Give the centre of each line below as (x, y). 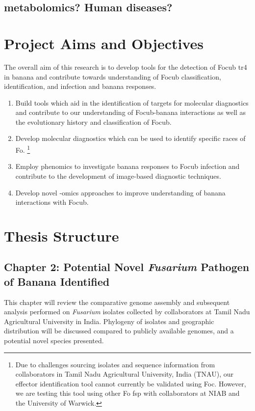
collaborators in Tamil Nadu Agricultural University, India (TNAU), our (124, 374)
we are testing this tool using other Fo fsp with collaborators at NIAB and (127, 393)
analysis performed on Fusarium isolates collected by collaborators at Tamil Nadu (127, 312)
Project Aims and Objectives (104, 43)
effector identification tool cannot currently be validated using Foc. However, (131, 383)
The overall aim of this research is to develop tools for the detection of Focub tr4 (126, 67)
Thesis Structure (62, 235)
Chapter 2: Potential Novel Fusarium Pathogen (127, 267)
